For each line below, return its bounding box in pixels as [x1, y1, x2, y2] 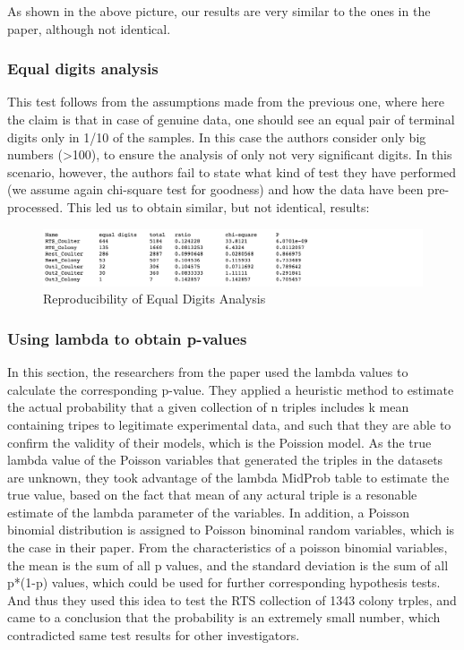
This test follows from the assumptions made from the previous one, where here [7, 92, 444, 111]
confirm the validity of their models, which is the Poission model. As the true [7, 432, 432, 451]
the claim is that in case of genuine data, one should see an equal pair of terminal [7, 110, 455, 128]
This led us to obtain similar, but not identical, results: [66, 197, 370, 216]
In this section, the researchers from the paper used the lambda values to [7, 363, 408, 381]
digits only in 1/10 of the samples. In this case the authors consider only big [7, 127, 426, 146]
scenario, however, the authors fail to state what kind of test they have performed [7, 162, 456, 181]
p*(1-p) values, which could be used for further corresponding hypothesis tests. [7, 573, 441, 592]
